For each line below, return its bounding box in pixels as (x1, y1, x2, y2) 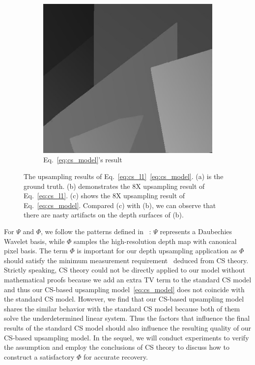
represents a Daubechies (160, 226, 232, 237)
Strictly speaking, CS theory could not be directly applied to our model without (4, 265, 245, 275)
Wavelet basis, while (4, 236, 65, 246)
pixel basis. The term (4, 245, 68, 256)
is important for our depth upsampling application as (77, 245, 237, 256)
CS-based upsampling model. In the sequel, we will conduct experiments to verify (4, 332, 249, 342)
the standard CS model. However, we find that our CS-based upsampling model (4, 294, 244, 304)
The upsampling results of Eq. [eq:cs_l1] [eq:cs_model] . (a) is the (24, 171, 224, 182)
